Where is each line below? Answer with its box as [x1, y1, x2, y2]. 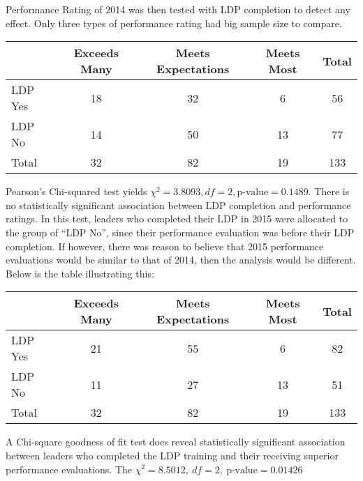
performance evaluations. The [6, 461, 132, 476]
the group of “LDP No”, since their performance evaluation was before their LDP [6, 224, 355, 239]
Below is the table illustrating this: [6, 266, 154, 280]
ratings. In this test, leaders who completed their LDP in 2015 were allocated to [6, 211, 348, 226]
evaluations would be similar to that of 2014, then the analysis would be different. [6, 252, 356, 267]
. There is [308, 184, 350, 199]
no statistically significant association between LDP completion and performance [6, 197, 351, 212]
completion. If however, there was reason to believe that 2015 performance [6, 238, 324, 253]
